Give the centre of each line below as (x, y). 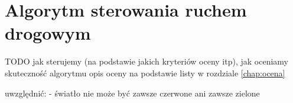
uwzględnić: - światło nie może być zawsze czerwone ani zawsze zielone (132, 93)
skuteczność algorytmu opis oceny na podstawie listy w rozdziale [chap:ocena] (145, 73)
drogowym (48, 33)
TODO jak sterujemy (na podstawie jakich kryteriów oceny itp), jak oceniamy (146, 61)
